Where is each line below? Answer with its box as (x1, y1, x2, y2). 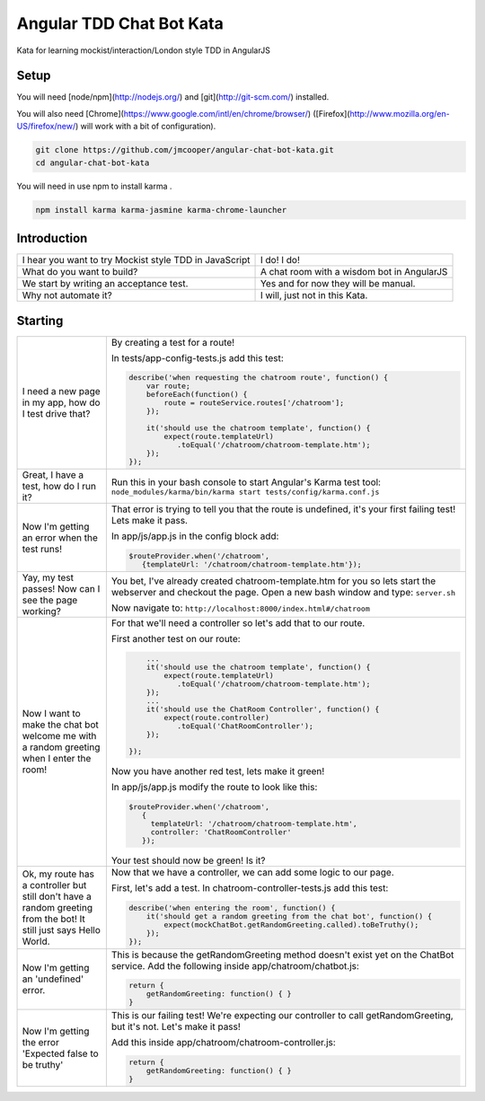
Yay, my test (22, 571, 74, 584)
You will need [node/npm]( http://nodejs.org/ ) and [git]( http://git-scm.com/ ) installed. (16, 92, 330, 102)
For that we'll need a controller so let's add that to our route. (110, 617, 366, 630)
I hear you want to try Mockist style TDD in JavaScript (22, 254, 251, 267)
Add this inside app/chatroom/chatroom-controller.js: (110, 1036, 336, 1049)
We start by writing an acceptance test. (22, 277, 189, 290)
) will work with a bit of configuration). (75, 121, 216, 132)
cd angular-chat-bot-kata (35, 157, 150, 168)
